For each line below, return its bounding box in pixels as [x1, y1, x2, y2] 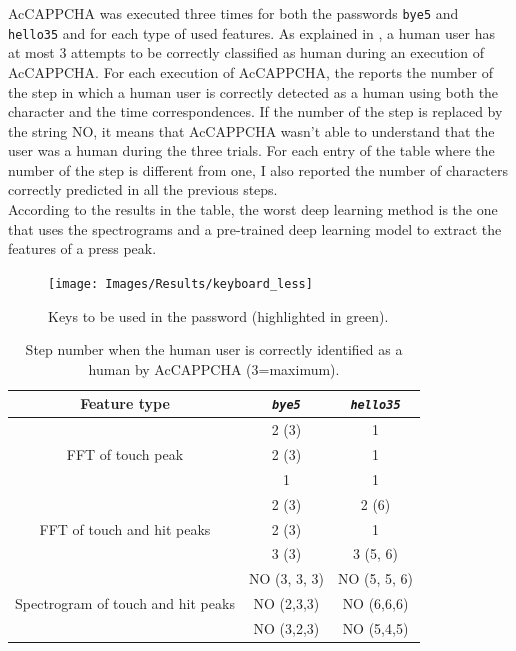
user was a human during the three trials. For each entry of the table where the [8, 140, 495, 161]
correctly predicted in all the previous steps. [8, 179, 278, 200]
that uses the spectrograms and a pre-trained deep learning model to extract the [8, 218, 502, 239]
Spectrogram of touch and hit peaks [15, 593, 235, 614]
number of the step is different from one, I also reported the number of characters [8, 159, 508, 180]
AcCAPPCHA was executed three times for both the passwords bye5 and [8, 3, 459, 23]
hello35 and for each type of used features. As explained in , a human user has [8, 22, 495, 43]
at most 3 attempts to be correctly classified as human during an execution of [8, 42, 485, 63]
